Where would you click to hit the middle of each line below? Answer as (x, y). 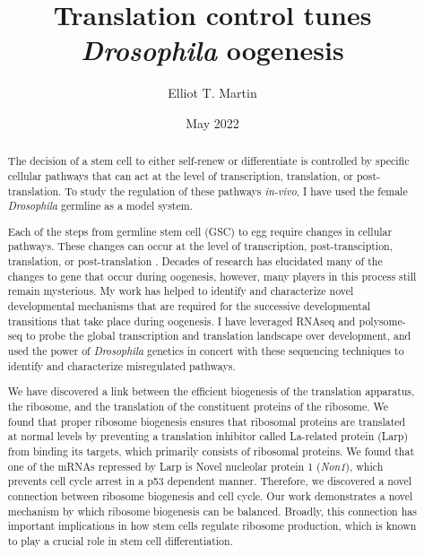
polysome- (382, 321)
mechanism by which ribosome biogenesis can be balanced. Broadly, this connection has (212, 511)
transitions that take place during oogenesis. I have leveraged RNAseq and (182, 321)
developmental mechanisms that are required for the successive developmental (189, 306)
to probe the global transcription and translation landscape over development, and (218, 336)
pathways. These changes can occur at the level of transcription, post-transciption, (200, 246)
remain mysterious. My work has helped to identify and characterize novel (181, 291)
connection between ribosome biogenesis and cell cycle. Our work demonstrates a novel (210, 495)
